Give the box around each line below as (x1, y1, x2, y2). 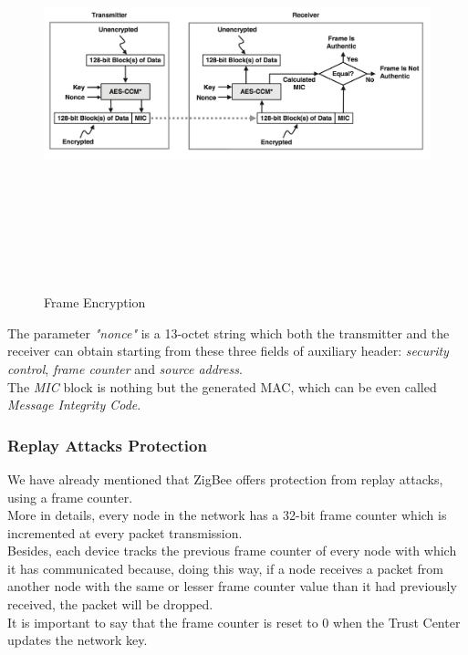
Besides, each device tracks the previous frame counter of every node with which (7, 541, 457, 560)
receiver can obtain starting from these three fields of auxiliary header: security (7, 341, 449, 360)
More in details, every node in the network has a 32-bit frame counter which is (7, 505, 447, 525)
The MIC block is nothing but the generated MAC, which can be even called (7, 377, 437, 396)
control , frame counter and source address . (7, 359, 243, 378)
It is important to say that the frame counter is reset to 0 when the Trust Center (7, 612, 461, 631)
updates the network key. (7, 630, 148, 650)
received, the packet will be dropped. (7, 595, 213, 614)
